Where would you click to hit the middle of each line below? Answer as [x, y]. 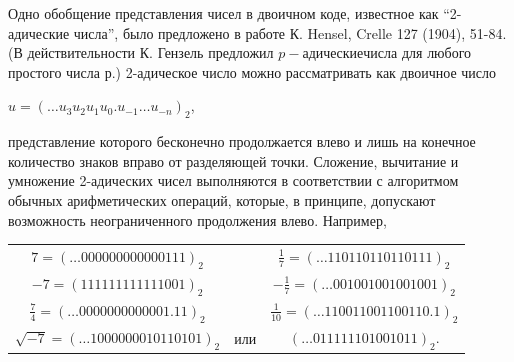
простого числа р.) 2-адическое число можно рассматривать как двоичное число [252, 71]
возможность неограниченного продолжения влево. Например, [197, 219]
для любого [436, 52]
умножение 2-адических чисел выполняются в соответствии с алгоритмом [233, 180]
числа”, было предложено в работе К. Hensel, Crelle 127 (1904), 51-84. [290, 32]
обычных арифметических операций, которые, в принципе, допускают [222, 199]
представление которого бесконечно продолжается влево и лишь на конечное [242, 141]
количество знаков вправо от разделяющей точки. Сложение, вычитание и [233, 160]
